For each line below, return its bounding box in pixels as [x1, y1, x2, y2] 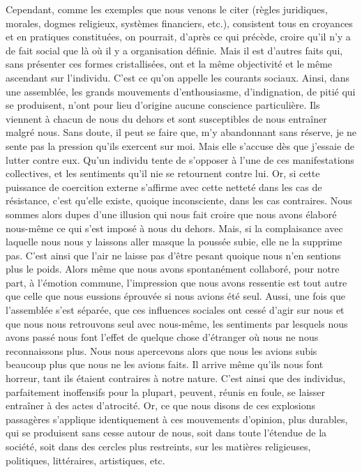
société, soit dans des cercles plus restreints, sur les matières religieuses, [6, 439, 311, 453]
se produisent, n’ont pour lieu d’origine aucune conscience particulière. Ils [6, 98, 320, 112]
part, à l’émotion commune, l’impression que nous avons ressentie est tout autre [6, 275, 347, 289]
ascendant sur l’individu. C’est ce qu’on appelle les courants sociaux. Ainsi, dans [6, 70, 350, 84]
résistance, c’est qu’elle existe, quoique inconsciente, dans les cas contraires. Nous [6, 193, 352, 208]
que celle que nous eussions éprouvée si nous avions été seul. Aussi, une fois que [6, 289, 345, 303]
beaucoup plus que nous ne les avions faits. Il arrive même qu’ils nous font [6, 357, 324, 372]
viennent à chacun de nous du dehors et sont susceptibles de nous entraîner [6, 111, 327, 125]
